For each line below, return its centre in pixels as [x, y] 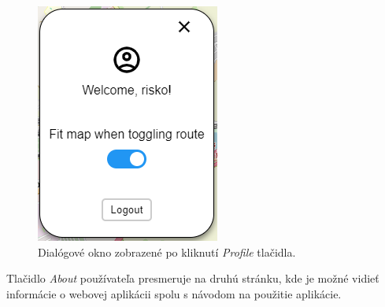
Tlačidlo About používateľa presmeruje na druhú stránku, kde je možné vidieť [193, 278]
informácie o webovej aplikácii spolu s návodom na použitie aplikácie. [174, 293]
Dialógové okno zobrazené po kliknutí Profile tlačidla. [167, 252]
